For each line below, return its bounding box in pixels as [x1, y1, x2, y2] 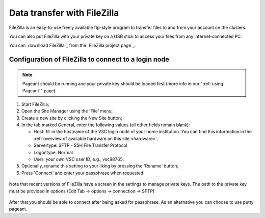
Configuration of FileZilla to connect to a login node [9, 55, 169, 64]
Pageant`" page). [22, 87, 57, 93]
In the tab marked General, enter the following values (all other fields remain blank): [21, 122, 190, 128]
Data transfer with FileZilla [9, 7, 119, 18]
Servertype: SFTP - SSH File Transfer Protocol [33, 142, 128, 148]
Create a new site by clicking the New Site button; [21, 115, 122, 121]
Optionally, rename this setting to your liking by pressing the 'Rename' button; [21, 163, 179, 169]
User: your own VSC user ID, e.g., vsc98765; [33, 156, 124, 162]
